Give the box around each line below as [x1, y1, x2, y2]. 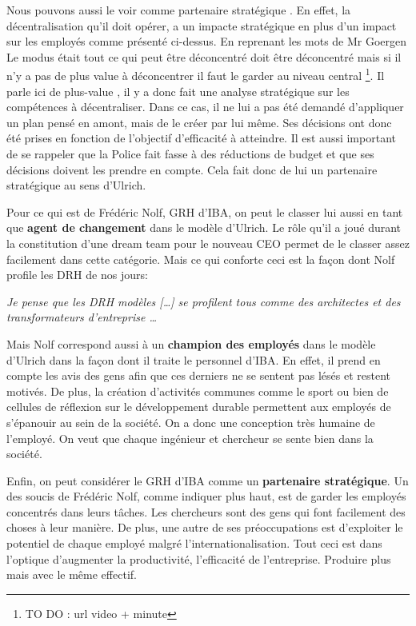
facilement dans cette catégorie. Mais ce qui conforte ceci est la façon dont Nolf [6, 250, 395, 267]
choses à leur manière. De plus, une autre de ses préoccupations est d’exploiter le [6, 519, 403, 536]
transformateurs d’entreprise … [6, 309, 157, 325]
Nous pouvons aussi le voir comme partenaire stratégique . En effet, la [6, 2, 351, 18]
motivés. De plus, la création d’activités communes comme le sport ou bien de [6, 382, 389, 399]
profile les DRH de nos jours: [6, 266, 148, 283]
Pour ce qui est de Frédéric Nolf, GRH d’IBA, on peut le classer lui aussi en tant [6, 203, 403, 220]
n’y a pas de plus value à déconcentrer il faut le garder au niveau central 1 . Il [6, 65, 385, 84]
